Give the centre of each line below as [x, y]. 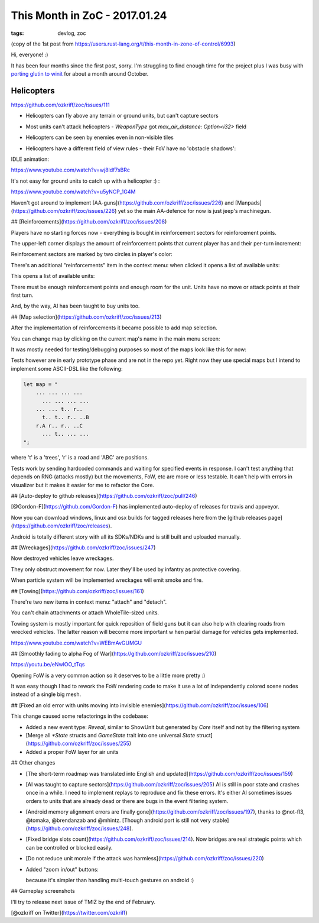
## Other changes [33, 763]
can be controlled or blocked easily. [69, 847]
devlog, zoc [72, 33]
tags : [17, 33]
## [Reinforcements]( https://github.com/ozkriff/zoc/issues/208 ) [89, 222]
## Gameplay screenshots [43, 891]
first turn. [22, 295]
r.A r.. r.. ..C [59, 425]
